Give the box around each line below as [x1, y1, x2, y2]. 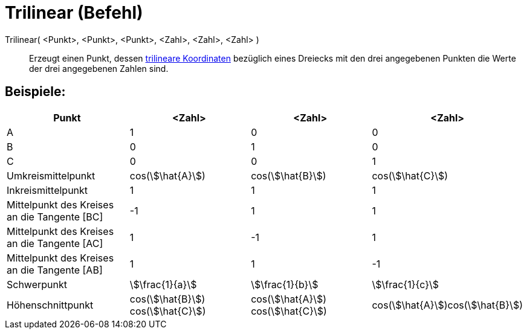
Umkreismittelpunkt [7, 169, 95, 182]
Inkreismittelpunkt [7, 184, 88, 196]
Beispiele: [5, 84, 66, 100]
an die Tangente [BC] [7, 210, 103, 223]
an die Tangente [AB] [7, 263, 103, 276]
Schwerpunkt [7, 278, 67, 291]
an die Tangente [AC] [7, 237, 103, 249]
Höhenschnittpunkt [7, 298, 94, 311]
